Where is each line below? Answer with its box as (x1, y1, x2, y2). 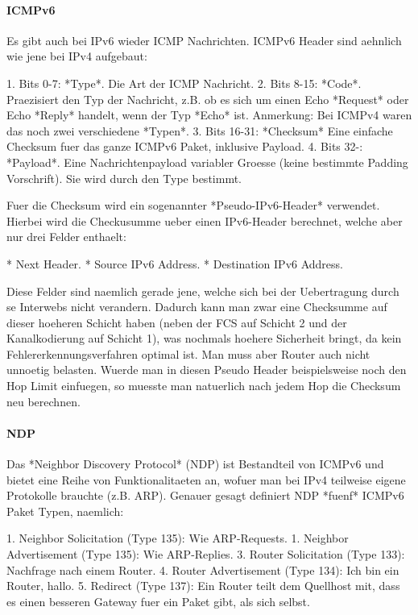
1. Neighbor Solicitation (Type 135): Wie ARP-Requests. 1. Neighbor (6, 530, 349, 546)
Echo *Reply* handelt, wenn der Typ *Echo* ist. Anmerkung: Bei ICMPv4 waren (6, 106, 412, 123)
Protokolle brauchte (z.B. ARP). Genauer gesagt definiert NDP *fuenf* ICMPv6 (6, 487, 404, 504)
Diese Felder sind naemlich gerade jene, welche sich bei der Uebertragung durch (6, 282, 399, 299)
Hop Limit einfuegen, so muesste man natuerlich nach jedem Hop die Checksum (6, 377, 401, 394)
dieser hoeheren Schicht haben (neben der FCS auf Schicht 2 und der (6, 314, 347, 330)
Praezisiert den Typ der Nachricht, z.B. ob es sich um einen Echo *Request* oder (6, 90, 409, 107)
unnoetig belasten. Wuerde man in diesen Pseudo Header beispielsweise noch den (6, 361, 407, 378)
